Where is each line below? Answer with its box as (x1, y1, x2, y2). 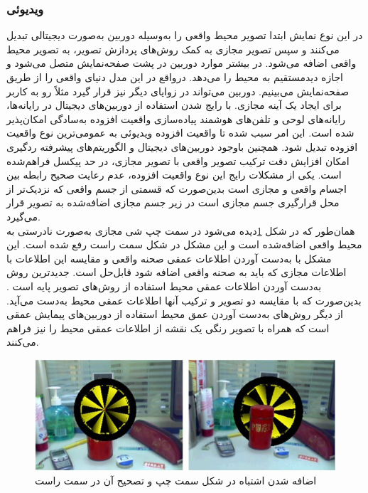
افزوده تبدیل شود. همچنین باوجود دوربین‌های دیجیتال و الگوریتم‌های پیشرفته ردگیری (6, 139, 358, 154)
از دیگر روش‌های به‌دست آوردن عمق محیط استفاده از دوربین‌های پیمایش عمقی (6, 307, 343, 322)
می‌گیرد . (6, 208, 40, 223)
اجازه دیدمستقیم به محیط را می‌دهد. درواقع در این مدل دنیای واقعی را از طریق (6, 70, 343, 84)
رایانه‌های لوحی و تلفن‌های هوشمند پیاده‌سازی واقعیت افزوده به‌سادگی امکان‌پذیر (6, 111, 346, 126)
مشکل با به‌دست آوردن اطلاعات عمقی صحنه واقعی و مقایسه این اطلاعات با (6, 250, 332, 265)
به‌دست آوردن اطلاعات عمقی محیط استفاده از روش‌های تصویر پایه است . (6, 278, 322, 293)
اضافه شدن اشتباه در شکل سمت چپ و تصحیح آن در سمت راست (35, 473, 317, 488)
